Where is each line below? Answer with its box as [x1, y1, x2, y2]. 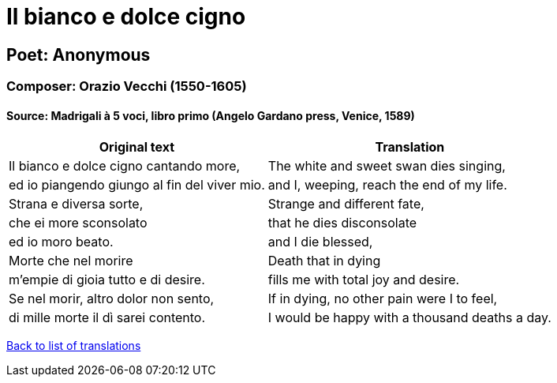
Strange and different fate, [267, 196, 424, 212]
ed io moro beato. [9, 234, 114, 250]
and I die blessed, [267, 234, 373, 250]
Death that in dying [267, 253, 381, 269]
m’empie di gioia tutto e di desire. [9, 272, 205, 288]
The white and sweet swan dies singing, [267, 158, 506, 175]
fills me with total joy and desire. [267, 272, 460, 288]
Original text [99, 139, 175, 156]
